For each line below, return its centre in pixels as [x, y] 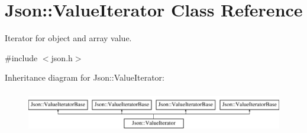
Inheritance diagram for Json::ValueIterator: [85, 77]
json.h [62, 57]
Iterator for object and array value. [68, 38]
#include [21, 57]
